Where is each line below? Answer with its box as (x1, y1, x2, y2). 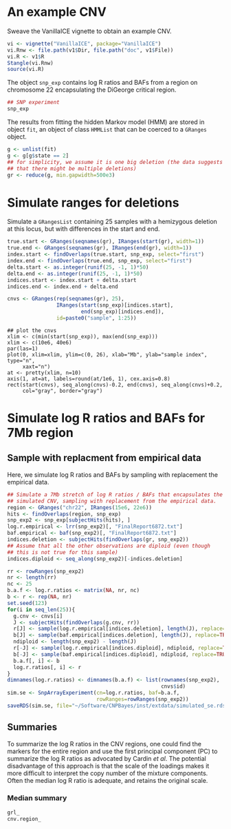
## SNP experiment (7, 99, 60, 106)
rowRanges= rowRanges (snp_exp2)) (96, 696, 189, 703)
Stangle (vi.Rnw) (7, 59, 54, 66)
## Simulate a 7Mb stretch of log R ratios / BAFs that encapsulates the (7, 491, 223, 498)
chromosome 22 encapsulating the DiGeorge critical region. (7, 85, 177, 94)
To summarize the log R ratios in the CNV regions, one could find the (7, 739, 201, 748)
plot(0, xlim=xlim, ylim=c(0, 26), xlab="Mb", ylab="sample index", (7, 351, 208, 358)
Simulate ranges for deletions (7, 194, 179, 210)
